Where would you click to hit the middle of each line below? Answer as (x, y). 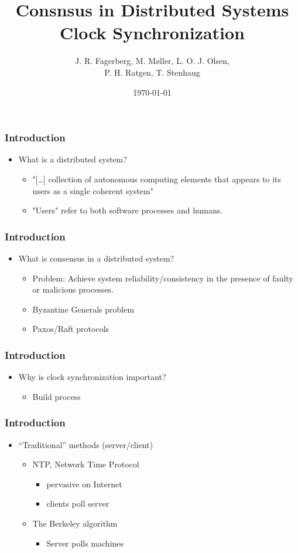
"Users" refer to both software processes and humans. (128, 210)
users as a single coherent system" (93, 190)
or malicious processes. (73, 289)
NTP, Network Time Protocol (86, 464)
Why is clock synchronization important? (92, 377)
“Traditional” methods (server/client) (86, 444)
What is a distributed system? (73, 159)
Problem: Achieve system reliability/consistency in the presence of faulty (163, 278)
